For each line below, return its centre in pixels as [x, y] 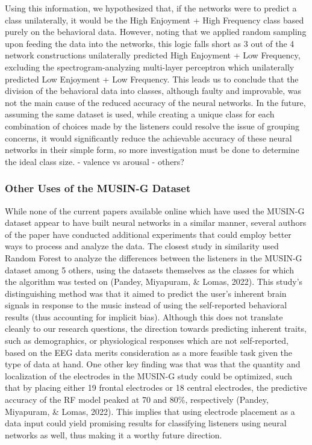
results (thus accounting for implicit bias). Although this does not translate [144, 316]
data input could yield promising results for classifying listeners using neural [146, 423]
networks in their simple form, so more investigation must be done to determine [152, 150]
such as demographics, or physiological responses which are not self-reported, [147, 341]
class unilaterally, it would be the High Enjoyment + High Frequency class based [154, 20]
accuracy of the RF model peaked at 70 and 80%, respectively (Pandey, [137, 400]
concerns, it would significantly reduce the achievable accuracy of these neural [148, 138]
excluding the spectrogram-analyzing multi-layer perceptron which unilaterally [150, 67]
